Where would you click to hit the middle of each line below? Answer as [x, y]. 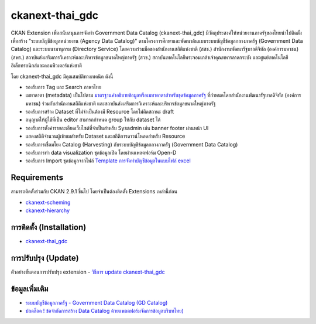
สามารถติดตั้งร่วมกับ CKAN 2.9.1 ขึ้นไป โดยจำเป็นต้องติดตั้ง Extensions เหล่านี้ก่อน [94, 192]
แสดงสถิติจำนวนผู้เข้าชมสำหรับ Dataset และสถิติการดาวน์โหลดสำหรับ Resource [105, 136]
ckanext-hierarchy [48, 210]
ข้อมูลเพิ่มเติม [30, 289]
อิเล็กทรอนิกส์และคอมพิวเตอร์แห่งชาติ [46, 66]
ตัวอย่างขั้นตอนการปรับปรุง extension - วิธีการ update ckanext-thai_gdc [88, 272]
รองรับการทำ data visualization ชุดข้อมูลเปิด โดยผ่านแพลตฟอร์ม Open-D [101, 153]
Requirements [37, 178]
